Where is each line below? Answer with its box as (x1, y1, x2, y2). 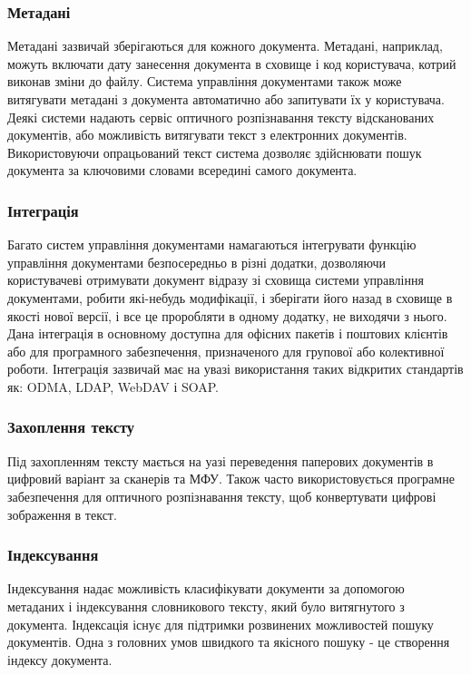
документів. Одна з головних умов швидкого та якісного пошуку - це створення (7, 632, 450, 651)
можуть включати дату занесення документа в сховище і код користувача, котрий (7, 54, 456, 73)
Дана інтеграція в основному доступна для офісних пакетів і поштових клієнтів (7, 324, 448, 343)
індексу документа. (7, 650, 113, 669)
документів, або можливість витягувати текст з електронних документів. (7, 125, 407, 144)
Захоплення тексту (7, 416, 134, 438)
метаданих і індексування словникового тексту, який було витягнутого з (7, 596, 405, 615)
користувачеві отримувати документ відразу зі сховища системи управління (7, 270, 424, 289)
